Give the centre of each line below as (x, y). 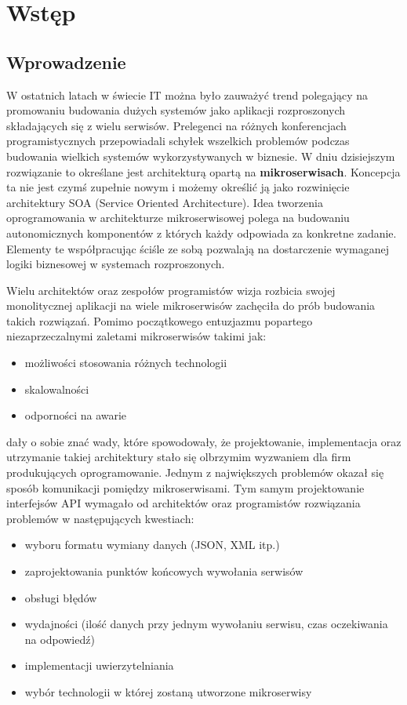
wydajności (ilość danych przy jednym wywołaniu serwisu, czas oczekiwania (206, 624)
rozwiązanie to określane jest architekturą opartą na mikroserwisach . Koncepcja (203, 171)
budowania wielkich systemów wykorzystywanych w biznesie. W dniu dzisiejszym (201, 156)
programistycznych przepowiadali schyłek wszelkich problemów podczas (178, 141)
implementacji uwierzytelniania (99, 665)
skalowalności (57, 389)
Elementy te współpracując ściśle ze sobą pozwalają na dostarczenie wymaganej (198, 248)
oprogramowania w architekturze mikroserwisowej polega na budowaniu (178, 218)
